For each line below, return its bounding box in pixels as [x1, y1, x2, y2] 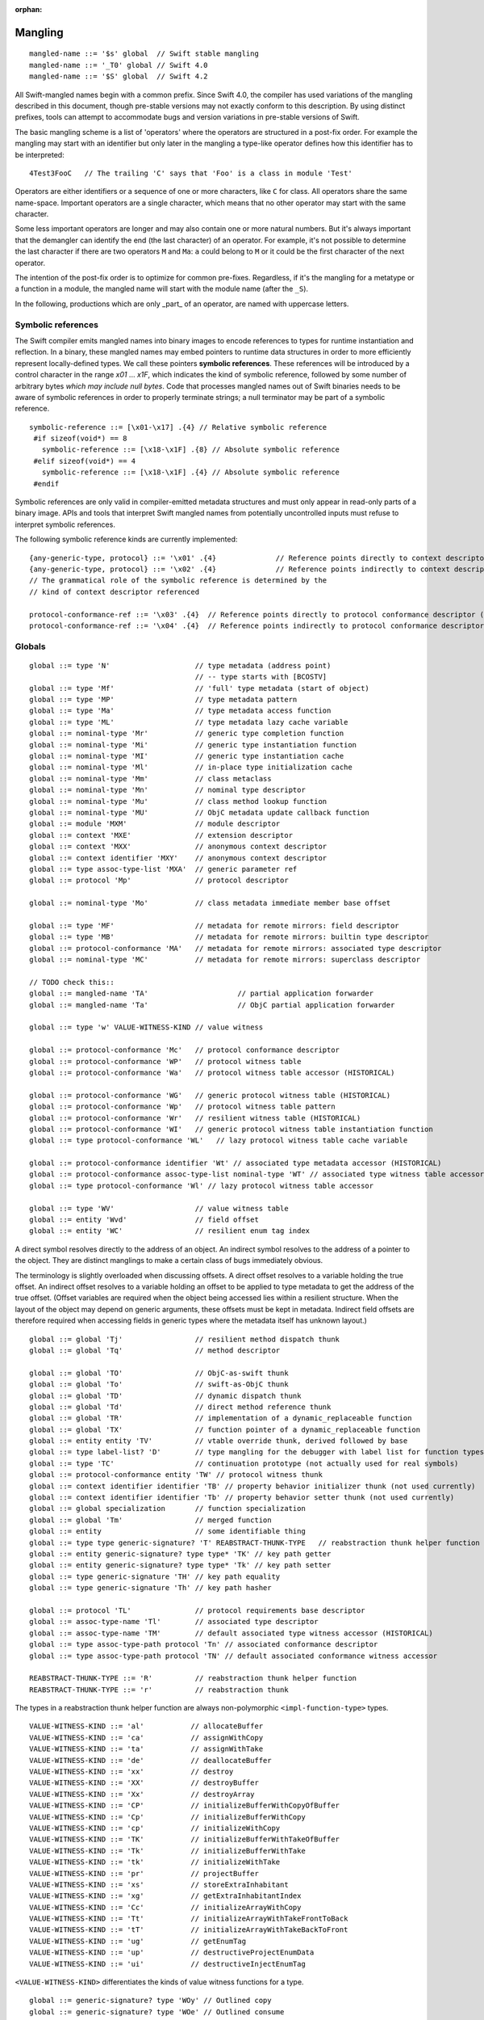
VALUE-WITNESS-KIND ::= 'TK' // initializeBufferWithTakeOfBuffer [29, 1835, 340, 1844]
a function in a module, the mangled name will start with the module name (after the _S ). [15, 284, 309, 294]
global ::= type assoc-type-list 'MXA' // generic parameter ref [29, 865, 298, 873]
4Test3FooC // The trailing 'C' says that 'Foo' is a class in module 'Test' [29, 168, 353, 178]
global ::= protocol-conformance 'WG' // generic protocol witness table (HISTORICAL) [29, 1091, 391, 1100]
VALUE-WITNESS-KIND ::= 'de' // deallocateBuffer [29, 1756, 272, 1765]
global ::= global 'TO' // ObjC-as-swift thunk [29, 1368, 290, 1378]
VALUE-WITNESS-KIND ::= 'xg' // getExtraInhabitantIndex [29, 1892, 302, 1900]
